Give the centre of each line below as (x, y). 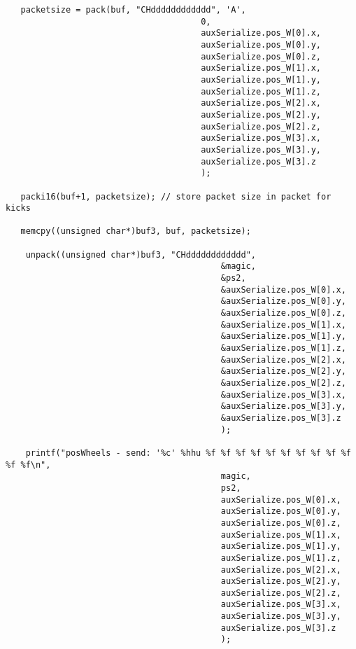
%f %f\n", (28, 465)
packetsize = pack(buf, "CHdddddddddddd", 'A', (133, 10)
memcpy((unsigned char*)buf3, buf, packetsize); (136, 231)
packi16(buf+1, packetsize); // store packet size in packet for (176, 196)
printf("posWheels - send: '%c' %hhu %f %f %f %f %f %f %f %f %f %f (188, 453)
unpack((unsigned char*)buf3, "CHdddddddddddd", (141, 254)
